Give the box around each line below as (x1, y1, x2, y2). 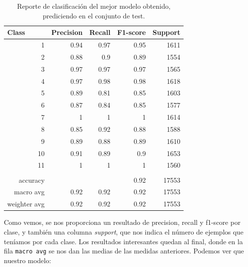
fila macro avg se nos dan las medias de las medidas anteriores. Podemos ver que (4, 246, 244, 256)
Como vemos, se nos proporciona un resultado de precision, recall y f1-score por (4, 217, 241, 227)
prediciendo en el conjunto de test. (43, 10, 145, 20)
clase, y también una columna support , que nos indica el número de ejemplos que (4, 226, 244, 236)
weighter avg (7, 199, 45, 209)
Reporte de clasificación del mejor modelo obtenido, (17, 1, 170, 11)
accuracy (18, 174, 45, 185)
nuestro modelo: (4, 255, 51, 265)
